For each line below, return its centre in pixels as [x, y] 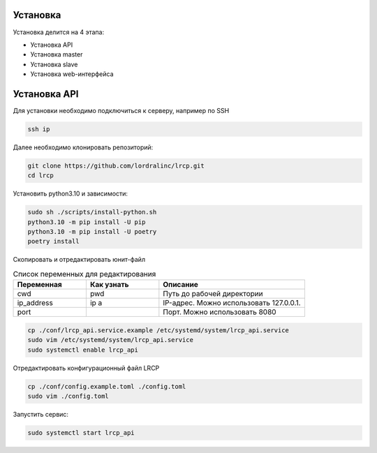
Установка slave [54, 64]
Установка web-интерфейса [72, 74]
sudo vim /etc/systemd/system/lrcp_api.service [110, 340]
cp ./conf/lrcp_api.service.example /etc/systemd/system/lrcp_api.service [158, 330]
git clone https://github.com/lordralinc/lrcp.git [116, 165]
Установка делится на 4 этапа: [59, 32]
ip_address [35, 303]
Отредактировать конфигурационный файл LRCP [86, 368]
